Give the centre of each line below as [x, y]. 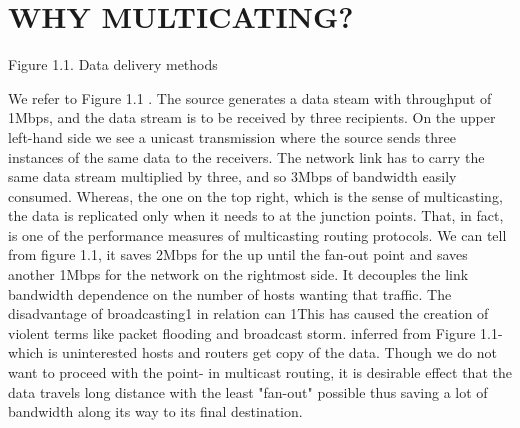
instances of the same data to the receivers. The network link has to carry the [246, 156]
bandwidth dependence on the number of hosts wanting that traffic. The [230, 293]
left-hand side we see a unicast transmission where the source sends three [232, 136]
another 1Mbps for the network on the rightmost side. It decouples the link [238, 274]
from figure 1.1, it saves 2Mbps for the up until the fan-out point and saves [238, 254]
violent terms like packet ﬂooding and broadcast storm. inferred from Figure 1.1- [255, 332]
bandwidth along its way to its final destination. [155, 411]
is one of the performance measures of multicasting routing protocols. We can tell [257, 234]
